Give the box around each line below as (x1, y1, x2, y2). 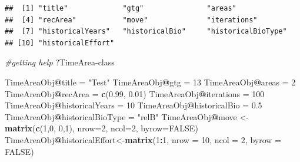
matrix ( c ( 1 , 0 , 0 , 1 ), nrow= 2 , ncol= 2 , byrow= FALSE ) (5, 122, 198, 134)
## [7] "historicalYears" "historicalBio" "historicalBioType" (5, 27, 287, 36)
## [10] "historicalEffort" (5, 38, 115, 47)
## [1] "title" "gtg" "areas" (5, 4, 236, 12)
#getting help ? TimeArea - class (5, 56, 115, 68)
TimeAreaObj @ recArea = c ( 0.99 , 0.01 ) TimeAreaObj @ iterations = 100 (5, 87, 265, 100)
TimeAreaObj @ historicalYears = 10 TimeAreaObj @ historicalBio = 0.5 (5, 99, 262, 111)
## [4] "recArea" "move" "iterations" (5, 15, 258, 24)
